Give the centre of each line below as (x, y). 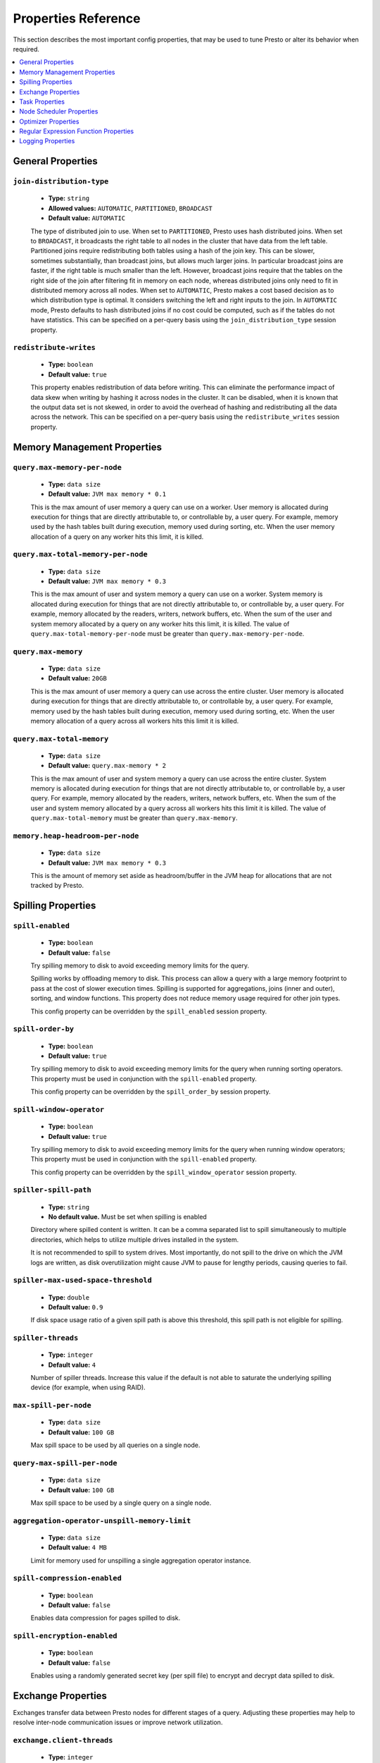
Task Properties (42, 102)
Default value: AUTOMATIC (87, 218)
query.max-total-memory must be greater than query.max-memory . (134, 818)
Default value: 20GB (77, 678)
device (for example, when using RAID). (88, 1387)
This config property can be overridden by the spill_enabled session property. (149, 1011)
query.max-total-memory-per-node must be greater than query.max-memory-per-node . (167, 634)
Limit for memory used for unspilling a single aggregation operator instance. (141, 1560)
